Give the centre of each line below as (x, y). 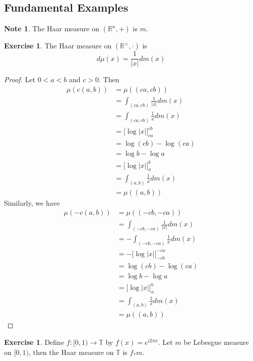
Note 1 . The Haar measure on (52, 28)
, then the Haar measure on (71, 352)
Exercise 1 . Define (34, 342)
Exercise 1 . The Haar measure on (58, 46)
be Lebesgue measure (216, 342)
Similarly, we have (32, 202)
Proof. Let (20, 79)
